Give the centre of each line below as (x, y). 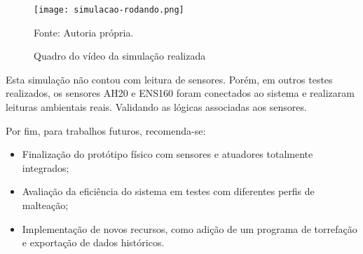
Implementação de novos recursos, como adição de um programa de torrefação (190, 228)
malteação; (45, 205)
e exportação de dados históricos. (93, 242)
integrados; (46, 167)
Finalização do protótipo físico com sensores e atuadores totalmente (167, 154)
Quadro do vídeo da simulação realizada (120, 56)
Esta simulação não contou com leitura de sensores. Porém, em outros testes (169, 79)
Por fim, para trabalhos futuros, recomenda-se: (106, 130)
